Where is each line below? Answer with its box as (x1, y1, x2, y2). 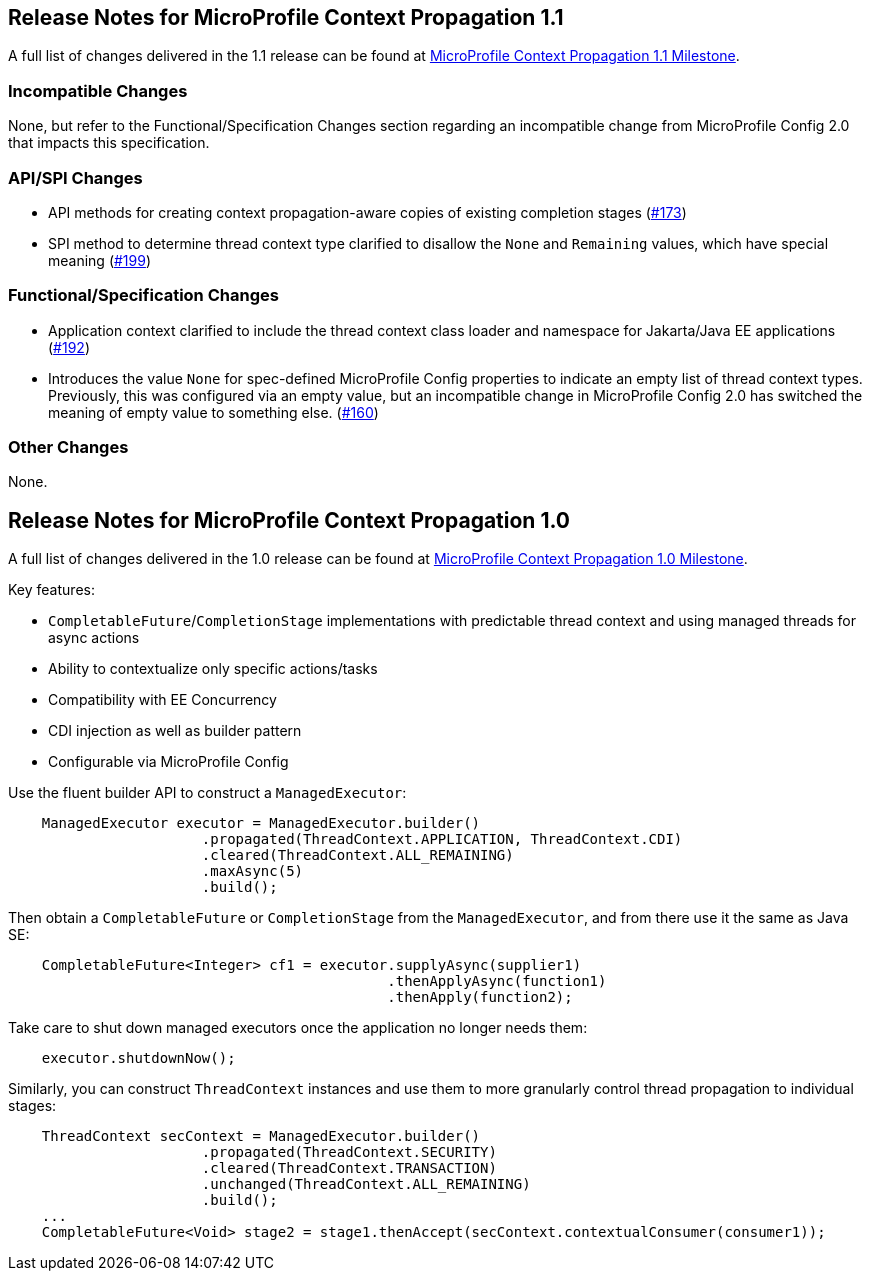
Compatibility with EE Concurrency (48, 691, 277, 709)
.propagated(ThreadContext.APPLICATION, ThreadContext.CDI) (201, 831, 683, 848)
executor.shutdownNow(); (41, 1050, 236, 1067)
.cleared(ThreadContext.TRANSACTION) (201, 1160, 497, 1177)
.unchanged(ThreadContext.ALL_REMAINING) (201, 1176, 531, 1193)
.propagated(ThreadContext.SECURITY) (201, 1144, 497, 1161)
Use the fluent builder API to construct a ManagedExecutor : (8, 784, 407, 802)
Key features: (8, 581, 95, 599)
